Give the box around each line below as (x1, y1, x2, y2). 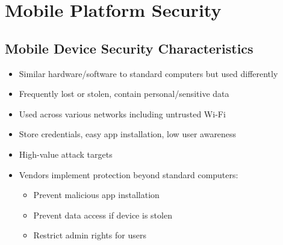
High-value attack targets (19, 147, 113, 160)
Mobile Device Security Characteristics (5, 39, 253, 57)
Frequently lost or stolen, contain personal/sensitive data (19, 87, 229, 100)
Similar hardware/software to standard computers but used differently (19, 67, 278, 79)
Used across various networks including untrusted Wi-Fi (19, 107, 226, 120)
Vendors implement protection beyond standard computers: (19, 168, 238, 181)
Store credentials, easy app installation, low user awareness (19, 128, 237, 140)
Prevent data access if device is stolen (33, 208, 172, 221)
